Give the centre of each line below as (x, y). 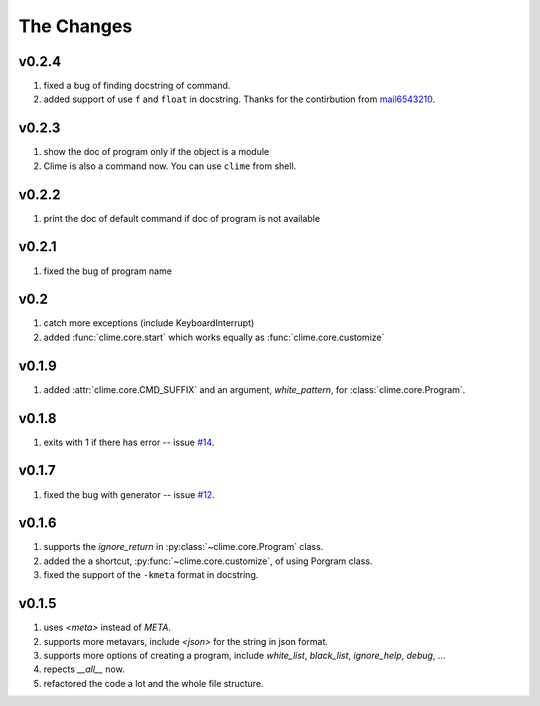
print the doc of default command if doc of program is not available (181, 218)
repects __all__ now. (84, 669)
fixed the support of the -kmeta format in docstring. (151, 575)
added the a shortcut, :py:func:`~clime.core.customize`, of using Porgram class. (208, 561)
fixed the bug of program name (107, 271)
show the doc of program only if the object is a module (156, 152)
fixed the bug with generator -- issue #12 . (129, 494)
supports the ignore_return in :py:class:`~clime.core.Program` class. (183, 547)
